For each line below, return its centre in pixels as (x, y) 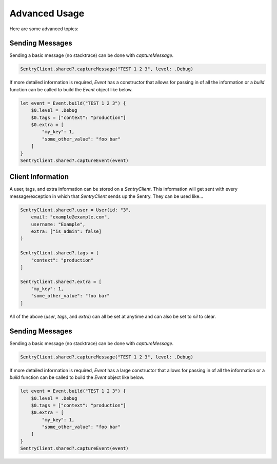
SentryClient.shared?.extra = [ (61, 281)
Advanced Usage (47, 13)
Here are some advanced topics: (44, 29)
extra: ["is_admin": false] (66, 231)
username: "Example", (58, 224)
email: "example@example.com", (70, 217)
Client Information (39, 177)
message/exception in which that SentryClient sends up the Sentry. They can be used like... (106, 196)
